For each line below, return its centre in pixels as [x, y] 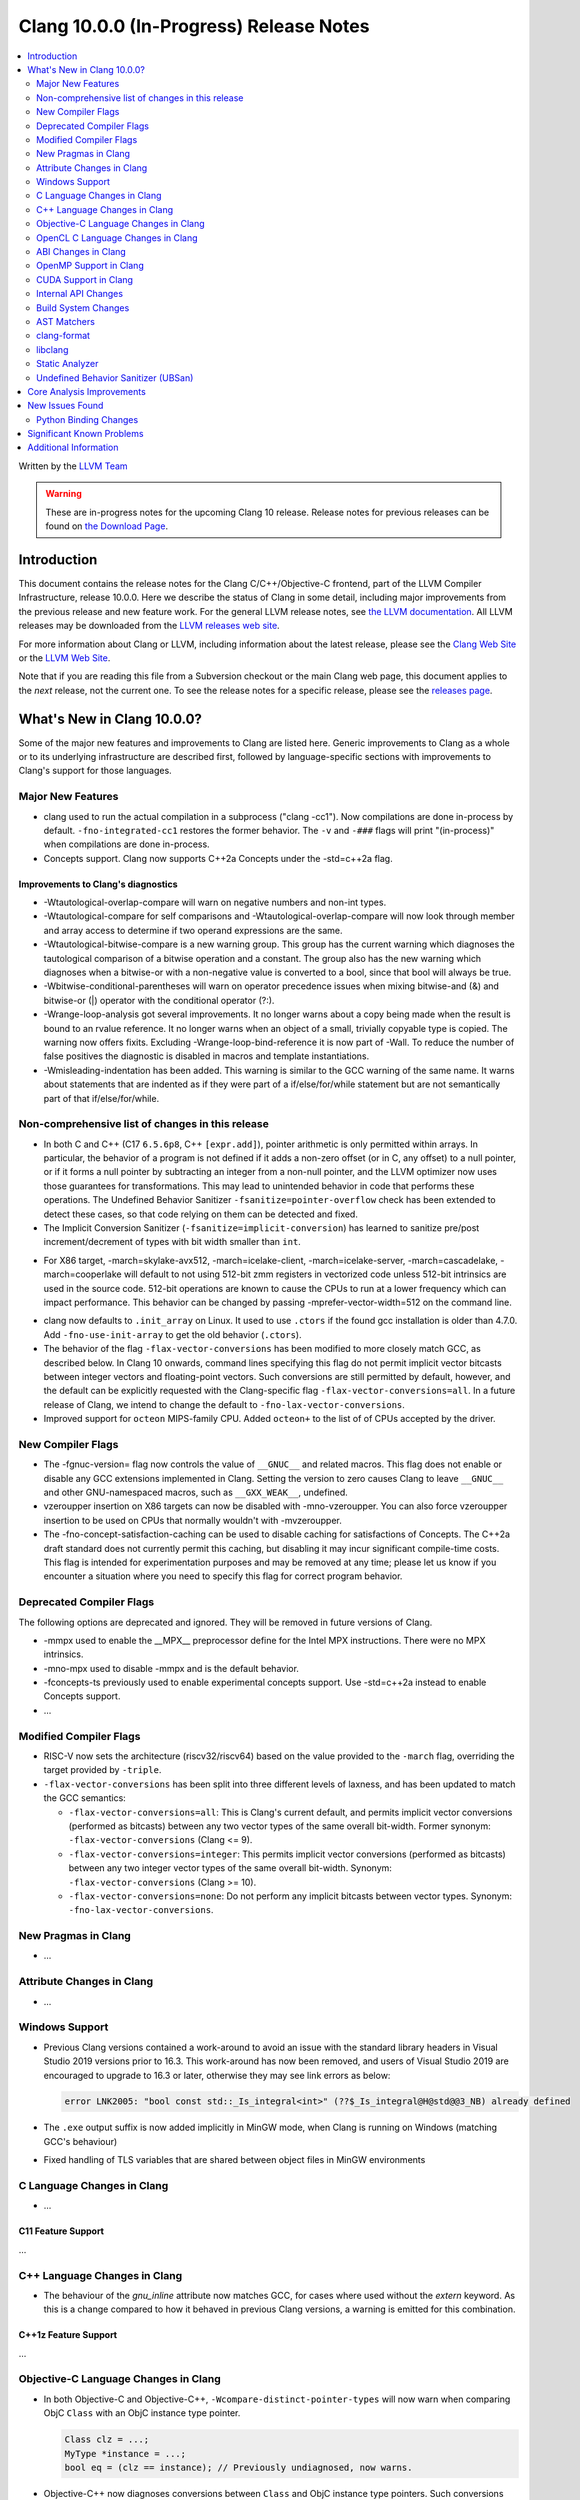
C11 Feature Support [61, 2231]
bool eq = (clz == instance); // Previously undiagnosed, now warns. [238, 2467]
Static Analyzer [67, 364]
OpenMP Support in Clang [90, 266]
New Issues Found [65, 406]
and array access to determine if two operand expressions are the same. [193, 930]
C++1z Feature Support [68, 2335]
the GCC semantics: [85, 1798]
